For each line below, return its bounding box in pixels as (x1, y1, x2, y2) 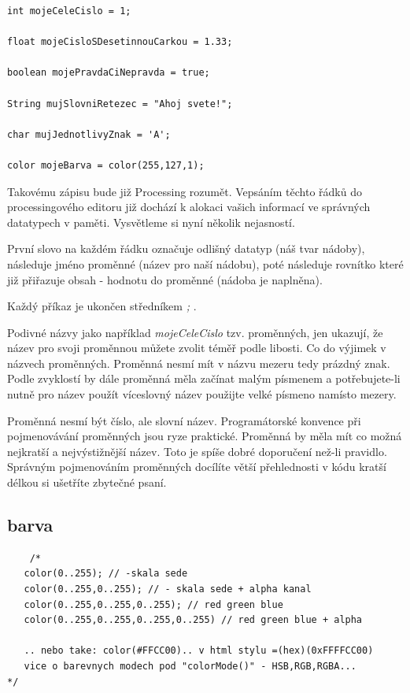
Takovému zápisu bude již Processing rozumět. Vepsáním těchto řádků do (7, 183, 362, 199)
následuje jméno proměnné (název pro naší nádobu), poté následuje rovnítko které (7, 255, 404, 272)
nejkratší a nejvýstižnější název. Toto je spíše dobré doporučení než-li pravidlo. (7, 443, 387, 459)
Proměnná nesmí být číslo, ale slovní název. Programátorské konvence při (7, 412, 361, 428)
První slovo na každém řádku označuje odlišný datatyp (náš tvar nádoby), (7, 240, 365, 257)
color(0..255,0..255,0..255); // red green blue (24, 598, 283, 610)
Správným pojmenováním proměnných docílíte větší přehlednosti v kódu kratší (7, 458, 386, 475)
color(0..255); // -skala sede (24, 568, 188, 580)
